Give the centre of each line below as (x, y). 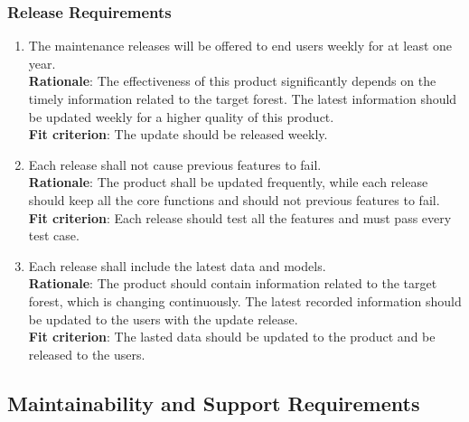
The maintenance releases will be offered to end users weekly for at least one (240, 46)
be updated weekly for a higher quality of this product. (181, 116)
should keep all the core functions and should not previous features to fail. (234, 199)
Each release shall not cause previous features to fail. (175, 164)
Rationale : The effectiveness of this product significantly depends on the (232, 81)
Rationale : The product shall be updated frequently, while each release (228, 182)
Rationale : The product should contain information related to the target (233, 283)
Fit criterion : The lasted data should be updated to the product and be (232, 337)
